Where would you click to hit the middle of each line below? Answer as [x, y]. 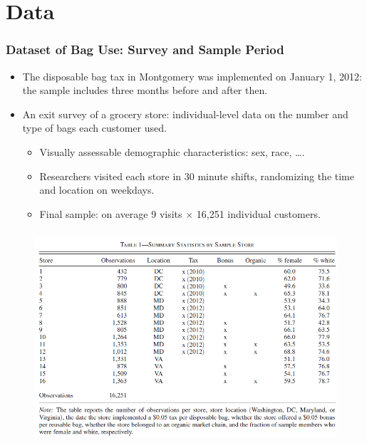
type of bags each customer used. [94, 128]
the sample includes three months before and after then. [145, 90]
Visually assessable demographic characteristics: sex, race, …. [172, 151]
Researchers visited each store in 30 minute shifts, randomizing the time [197, 176]
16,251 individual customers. [258, 213]
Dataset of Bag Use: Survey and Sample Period [145, 49]
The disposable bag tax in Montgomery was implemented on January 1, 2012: [192, 76]
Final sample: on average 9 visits [111, 213]
